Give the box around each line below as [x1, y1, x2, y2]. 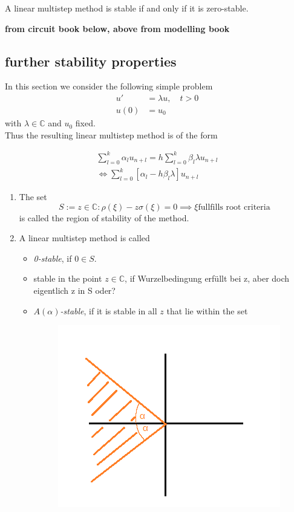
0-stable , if [33, 251, 72, 264]
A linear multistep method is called [19, 232, 150, 244]
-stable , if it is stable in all [60, 304, 157, 317]
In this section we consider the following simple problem [5, 80, 213, 92]
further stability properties [5, 51, 177, 70]
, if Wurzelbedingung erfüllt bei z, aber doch [125, 272, 290, 285]
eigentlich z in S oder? [33, 284, 116, 297]
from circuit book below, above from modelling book [5, 22, 230, 34]
